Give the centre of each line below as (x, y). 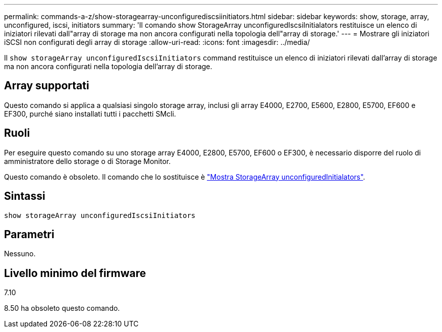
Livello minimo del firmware (75, 273)
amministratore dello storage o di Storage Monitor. (88, 161)
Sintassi (25, 196)
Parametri (29, 234)
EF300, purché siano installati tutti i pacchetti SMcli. (90, 114)
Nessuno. (20, 254)
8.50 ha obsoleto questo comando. (62, 308)
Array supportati (47, 86)
